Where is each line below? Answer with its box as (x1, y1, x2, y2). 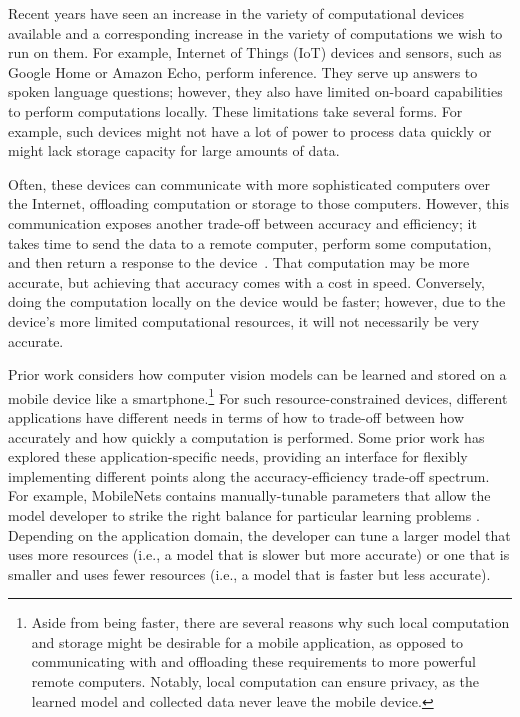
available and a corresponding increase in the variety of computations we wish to (8, 22, 503, 43)
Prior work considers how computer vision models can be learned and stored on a (8, 364, 507, 385)
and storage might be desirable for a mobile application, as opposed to (31, 631, 464, 652)
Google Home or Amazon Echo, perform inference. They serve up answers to (8, 61, 478, 82)
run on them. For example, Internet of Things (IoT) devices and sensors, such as (8, 42, 502, 63)
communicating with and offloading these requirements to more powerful (31, 651, 476, 672)
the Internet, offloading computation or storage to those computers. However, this (8, 193, 509, 214)
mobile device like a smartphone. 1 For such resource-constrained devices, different (8, 384, 508, 408)
